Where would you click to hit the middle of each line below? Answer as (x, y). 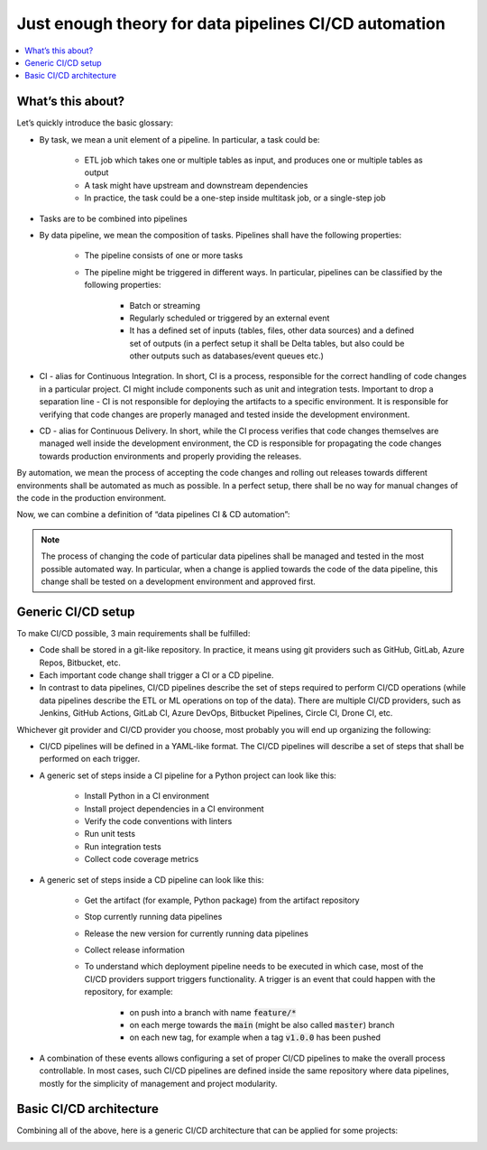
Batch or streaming (165, 305)
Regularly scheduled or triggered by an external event (230, 318)
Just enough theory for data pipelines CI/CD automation (231, 23)
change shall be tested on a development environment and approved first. (178, 581)
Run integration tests (123, 846)
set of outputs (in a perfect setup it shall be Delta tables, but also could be (267, 343)
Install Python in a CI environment (147, 796)
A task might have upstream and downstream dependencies (196, 185)
